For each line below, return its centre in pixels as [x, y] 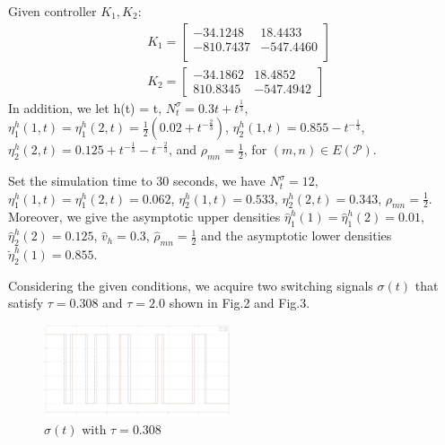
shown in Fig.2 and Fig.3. [240, 303]
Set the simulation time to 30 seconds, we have [137, 181]
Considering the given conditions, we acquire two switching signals [191, 285]
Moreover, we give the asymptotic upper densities [144, 217]
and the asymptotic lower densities [297, 236]
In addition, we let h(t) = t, [85, 107]
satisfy [26, 303]
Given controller [52, 11]
